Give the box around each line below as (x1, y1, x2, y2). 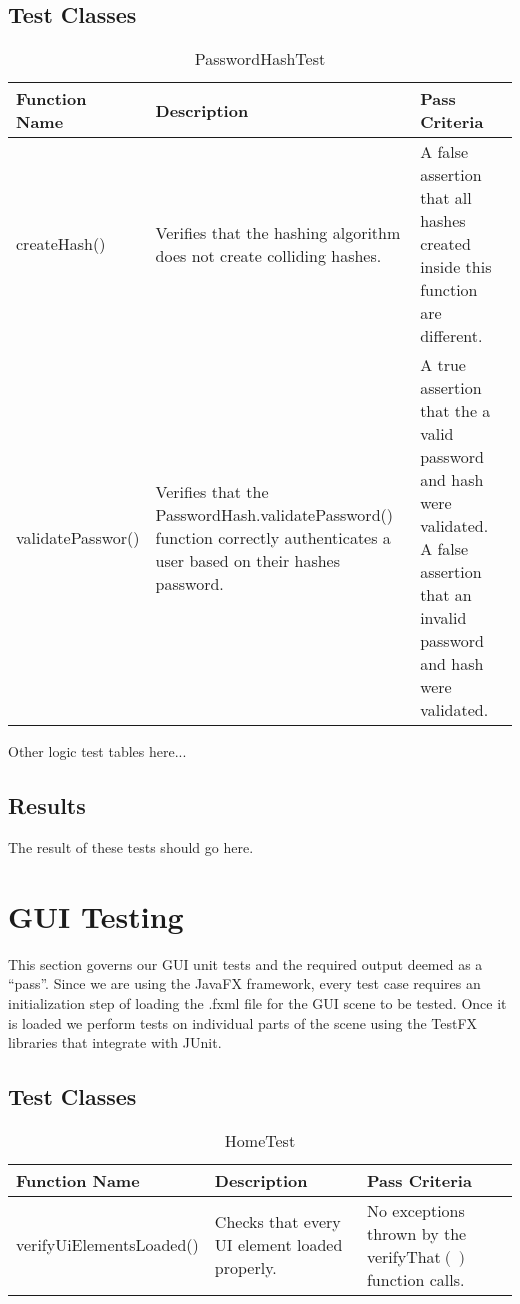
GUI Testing (8, 895, 184, 936)
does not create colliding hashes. (155, 243, 382, 267)
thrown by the (366, 1221, 467, 1245)
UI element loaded (214, 1233, 343, 1257)
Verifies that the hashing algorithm (155, 220, 401, 244)
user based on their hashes (155, 548, 340, 572)
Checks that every (214, 1210, 341, 1234)
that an (420, 583, 472, 607)
